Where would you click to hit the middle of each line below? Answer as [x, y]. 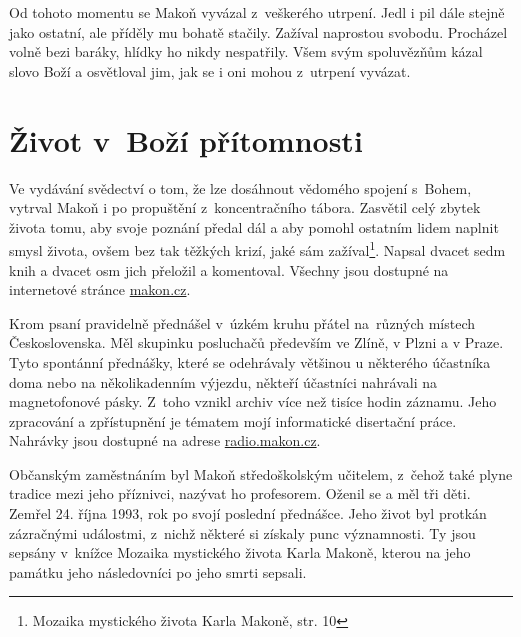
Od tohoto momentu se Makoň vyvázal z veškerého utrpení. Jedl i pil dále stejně [257, 12]
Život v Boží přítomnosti [186, 139]
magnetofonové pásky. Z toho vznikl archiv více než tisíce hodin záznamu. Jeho [253, 401]
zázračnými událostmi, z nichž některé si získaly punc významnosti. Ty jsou [242, 532]
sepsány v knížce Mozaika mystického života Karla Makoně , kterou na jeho [240, 552]
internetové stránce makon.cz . [100, 289]
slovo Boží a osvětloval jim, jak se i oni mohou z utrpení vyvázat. [210, 70]
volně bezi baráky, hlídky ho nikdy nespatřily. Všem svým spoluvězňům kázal [246, 51]
